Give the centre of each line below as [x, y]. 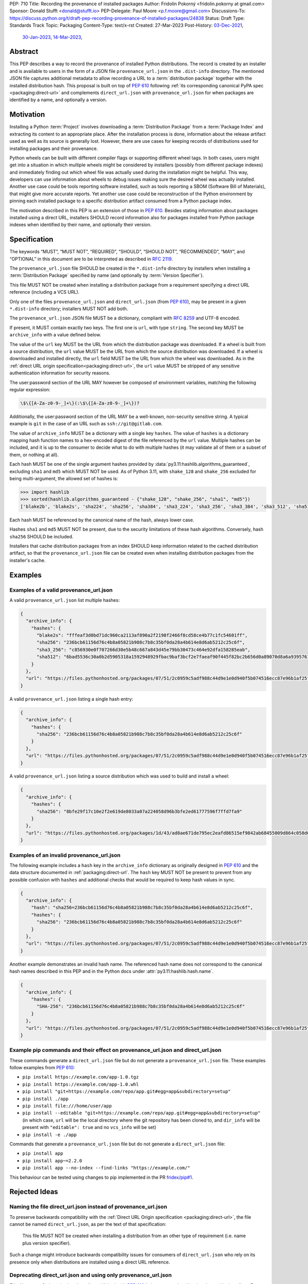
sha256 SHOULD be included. [42, 536]
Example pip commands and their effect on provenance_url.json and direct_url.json [115, 1050]
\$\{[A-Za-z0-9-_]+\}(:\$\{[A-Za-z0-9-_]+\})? [80, 403]
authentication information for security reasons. [60, 373]
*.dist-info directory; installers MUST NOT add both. [69, 309]
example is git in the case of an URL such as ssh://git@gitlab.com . [86, 424]
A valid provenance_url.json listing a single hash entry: [71, 699]
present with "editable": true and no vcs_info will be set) [89, 1127]
